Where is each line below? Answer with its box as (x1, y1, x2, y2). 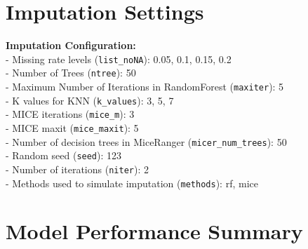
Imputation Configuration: (6, 38, 136, 53)
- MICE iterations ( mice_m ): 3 (6, 107, 135, 121)
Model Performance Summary (6, 217, 303, 245)
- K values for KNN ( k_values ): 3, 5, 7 (6, 93, 174, 107)
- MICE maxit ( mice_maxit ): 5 (6, 121, 139, 135)
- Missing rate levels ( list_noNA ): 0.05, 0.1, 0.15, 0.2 (6, 51, 232, 66)
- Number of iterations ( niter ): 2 (6, 161, 149, 176)
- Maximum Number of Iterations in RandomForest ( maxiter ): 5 (6, 79, 284, 94)
